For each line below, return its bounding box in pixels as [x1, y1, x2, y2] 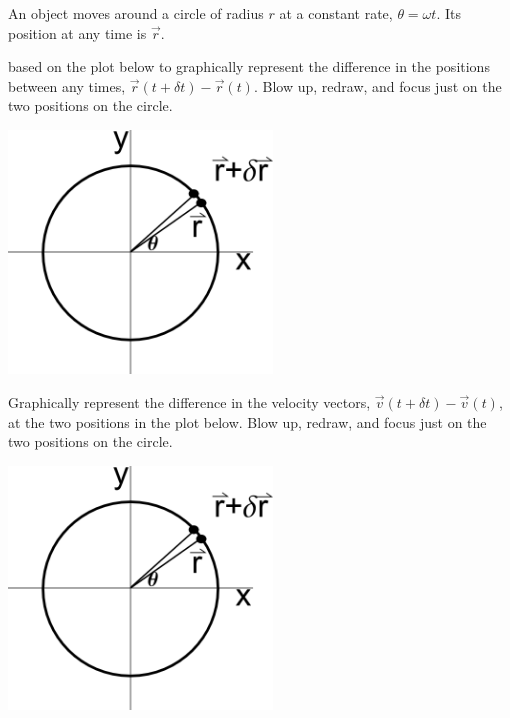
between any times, [8, 75, 126, 96]
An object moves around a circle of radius [8, 3, 264, 23]
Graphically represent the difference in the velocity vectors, [8, 392, 371, 413]
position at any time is [8, 22, 147, 43]
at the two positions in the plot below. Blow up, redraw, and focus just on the [8, 411, 487, 432]
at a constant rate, [279, 3, 393, 23]
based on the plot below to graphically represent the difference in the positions [8, 56, 490, 77]
